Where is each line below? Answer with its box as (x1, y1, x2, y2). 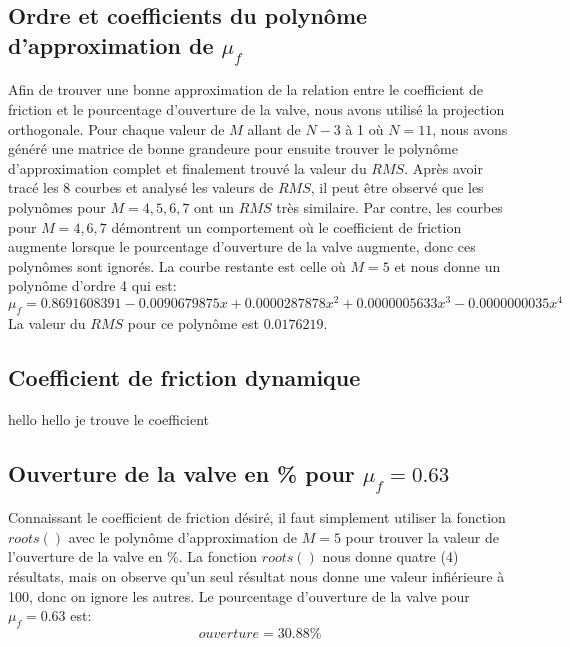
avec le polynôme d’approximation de (68, 526, 298, 547)
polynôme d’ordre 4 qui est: (8, 275, 177, 296)
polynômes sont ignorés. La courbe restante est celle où (8, 255, 346, 276)
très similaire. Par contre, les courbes (276, 196, 503, 217)
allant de (247, 118, 301, 139)
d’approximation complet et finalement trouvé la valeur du (8, 157, 367, 178)
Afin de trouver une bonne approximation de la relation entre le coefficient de (8, 79, 484, 100)
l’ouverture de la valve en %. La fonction (8, 546, 258, 567)
